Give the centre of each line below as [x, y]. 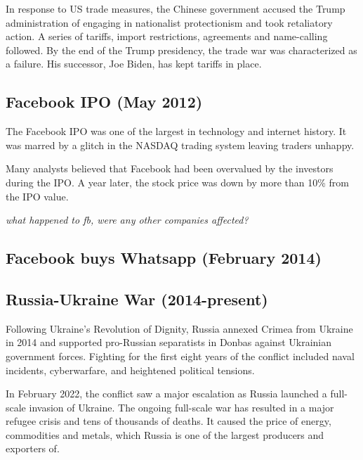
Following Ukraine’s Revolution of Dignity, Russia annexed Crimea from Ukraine [179, 328]
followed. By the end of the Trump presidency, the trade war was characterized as [181, 50]
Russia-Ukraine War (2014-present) [137, 299]
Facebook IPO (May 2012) [104, 102]
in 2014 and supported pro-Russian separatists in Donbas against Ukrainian [169, 342]
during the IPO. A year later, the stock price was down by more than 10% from [178, 182]
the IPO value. [37, 196]
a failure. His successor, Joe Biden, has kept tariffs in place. [134, 64]
